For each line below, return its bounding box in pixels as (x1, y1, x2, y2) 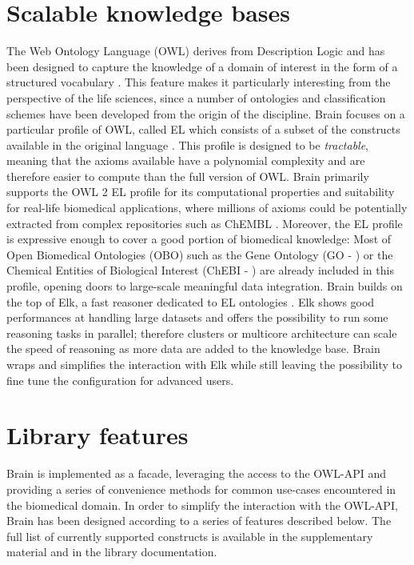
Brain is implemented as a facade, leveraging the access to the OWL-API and (6, 465, 386, 482)
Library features (6, 419, 189, 451)
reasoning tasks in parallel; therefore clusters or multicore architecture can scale (6, 324, 397, 341)
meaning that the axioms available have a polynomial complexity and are (6, 152, 365, 169)
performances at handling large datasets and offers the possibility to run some (6, 309, 388, 326)
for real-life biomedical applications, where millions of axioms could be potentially (6, 199, 408, 216)
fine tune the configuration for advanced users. (6, 371, 234, 388)
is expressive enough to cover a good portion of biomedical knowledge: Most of (6, 230, 392, 247)
